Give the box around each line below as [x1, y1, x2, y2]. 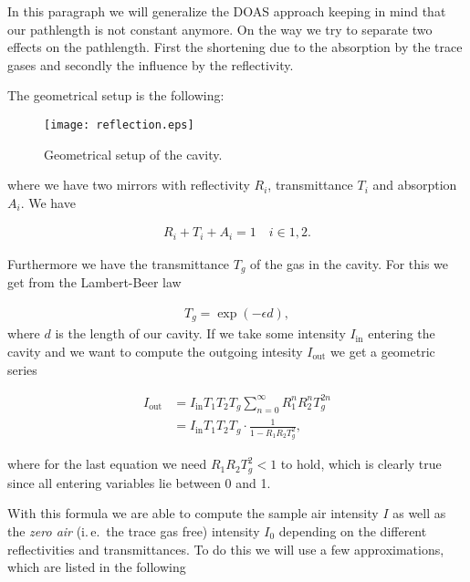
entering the [368, 324, 435, 343]
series [7, 359, 37, 379]
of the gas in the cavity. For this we [250, 254, 449, 273]
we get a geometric [330, 342, 435, 361]
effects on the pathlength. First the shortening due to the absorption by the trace [7, 37, 463, 57]
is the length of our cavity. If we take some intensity [55, 324, 346, 343]
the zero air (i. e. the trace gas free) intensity [7, 522, 260, 540]
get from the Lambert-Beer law [7, 273, 182, 292]
